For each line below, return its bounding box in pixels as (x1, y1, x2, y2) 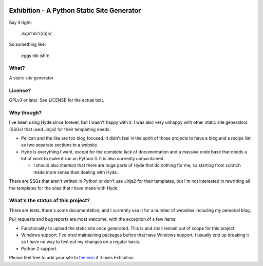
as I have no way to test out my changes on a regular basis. (21, 239, 141, 245)
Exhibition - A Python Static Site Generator (9, 6, 141, 15)
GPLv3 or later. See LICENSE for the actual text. (9, 97, 105, 103)
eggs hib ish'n (21, 53, 50, 58)
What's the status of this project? (9, 197, 90, 204)
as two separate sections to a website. (21, 142, 98, 148)
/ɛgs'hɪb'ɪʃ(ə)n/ (21, 30, 52, 36)
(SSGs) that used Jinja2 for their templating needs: (9, 126, 111, 132)
